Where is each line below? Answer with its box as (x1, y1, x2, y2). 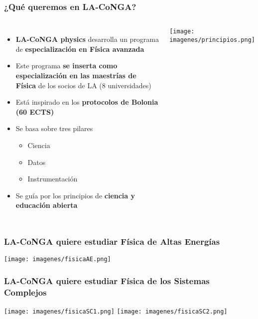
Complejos (4, 286, 47, 298)
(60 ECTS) (15, 106, 54, 117)
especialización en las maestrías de (15, 70, 136, 80)
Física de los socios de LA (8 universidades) (15, 80, 151, 90)
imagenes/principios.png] (169, 36, 255, 43)
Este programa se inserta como (15, 60, 118, 71)
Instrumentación (27, 173, 78, 184)
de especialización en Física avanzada (15, 43, 144, 54)
